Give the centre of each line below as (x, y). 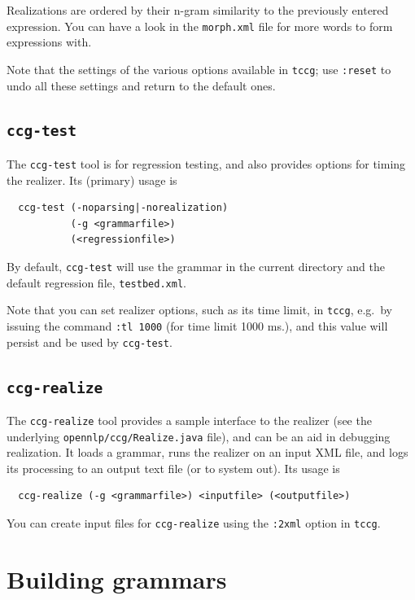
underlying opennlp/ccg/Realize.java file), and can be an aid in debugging (199, 436)
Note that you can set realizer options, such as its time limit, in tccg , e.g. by (199, 310)
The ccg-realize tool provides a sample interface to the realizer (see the (189, 420)
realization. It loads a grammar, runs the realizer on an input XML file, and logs (207, 452)
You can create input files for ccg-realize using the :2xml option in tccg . (194, 523)
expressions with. (49, 42)
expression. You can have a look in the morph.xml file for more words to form (200, 26)
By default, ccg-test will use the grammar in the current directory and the (196, 266)
